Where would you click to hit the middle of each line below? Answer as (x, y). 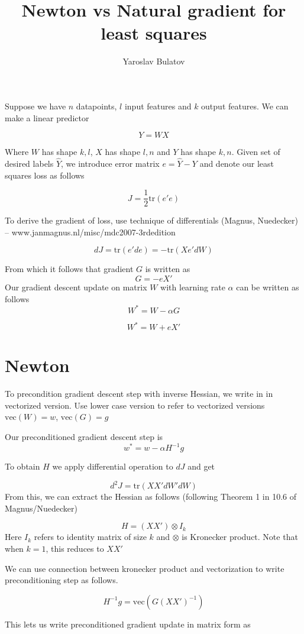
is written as (168, 269)
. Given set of (256, 152)
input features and (158, 106)
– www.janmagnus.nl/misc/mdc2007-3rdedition (90, 232)
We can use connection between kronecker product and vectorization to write (145, 568)
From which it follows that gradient (69, 269)
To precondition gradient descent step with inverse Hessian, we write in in (139, 394)
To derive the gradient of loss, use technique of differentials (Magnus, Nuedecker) (151, 220)
